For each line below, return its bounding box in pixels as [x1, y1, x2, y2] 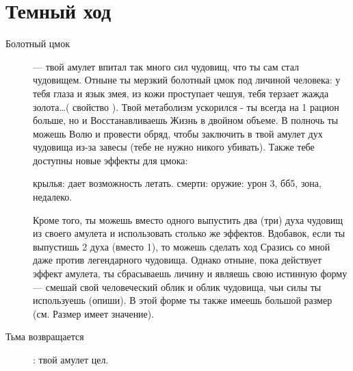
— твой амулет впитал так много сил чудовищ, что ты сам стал [33, 59, 299, 73]
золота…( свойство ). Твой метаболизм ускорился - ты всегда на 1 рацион [33, 99, 339, 114]
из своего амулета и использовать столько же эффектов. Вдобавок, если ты [33, 226, 345, 240]
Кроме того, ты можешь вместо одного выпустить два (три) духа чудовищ [33, 212, 343, 227]
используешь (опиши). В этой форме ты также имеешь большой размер [33, 293, 332, 307]
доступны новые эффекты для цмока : [33, 153, 188, 167]
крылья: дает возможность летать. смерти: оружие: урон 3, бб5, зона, [33, 176, 322, 190]
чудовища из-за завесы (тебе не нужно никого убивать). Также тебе [33, 140, 315, 154]
